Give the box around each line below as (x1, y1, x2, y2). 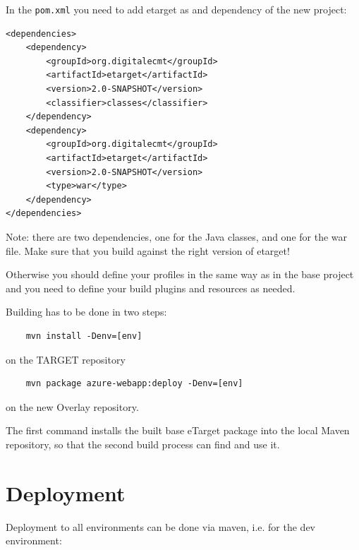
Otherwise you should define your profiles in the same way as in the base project (6, 267, 354, 282)
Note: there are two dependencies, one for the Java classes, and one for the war (6, 229, 348, 244)
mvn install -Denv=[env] (25, 330, 142, 341)
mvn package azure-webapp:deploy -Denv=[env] (25, 378, 243, 389)
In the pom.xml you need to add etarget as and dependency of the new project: (6, 2, 347, 16)
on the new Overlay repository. (6, 399, 139, 414)
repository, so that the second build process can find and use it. (6, 436, 280, 451)
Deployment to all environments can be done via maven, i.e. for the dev (6, 519, 315, 534)
